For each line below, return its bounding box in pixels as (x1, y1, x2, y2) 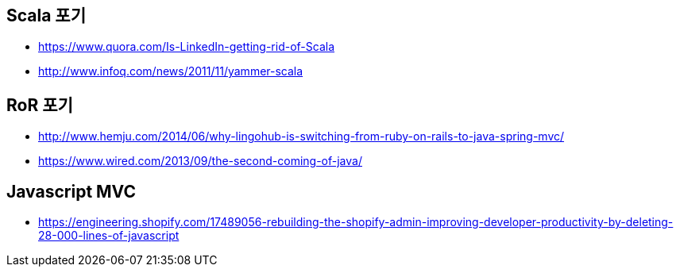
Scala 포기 (6, 6, 86, 25)
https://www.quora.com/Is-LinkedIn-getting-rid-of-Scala (38, 40, 335, 54)
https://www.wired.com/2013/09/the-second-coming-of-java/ (38, 154, 362, 168)
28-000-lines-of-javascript (38, 229, 180, 243)
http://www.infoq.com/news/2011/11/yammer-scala (38, 64, 303, 79)
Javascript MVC (6, 181, 136, 202)
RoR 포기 (6, 94, 73, 115)
